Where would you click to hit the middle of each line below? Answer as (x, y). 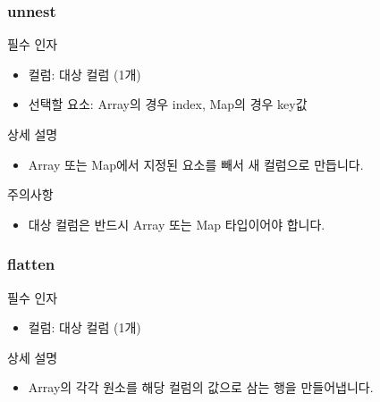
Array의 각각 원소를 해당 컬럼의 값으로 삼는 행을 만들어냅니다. (201, 387)
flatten (31, 264)
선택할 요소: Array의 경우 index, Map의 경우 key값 (168, 104)
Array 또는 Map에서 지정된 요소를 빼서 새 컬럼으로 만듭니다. (196, 164)
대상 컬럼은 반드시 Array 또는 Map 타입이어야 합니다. (177, 224)
